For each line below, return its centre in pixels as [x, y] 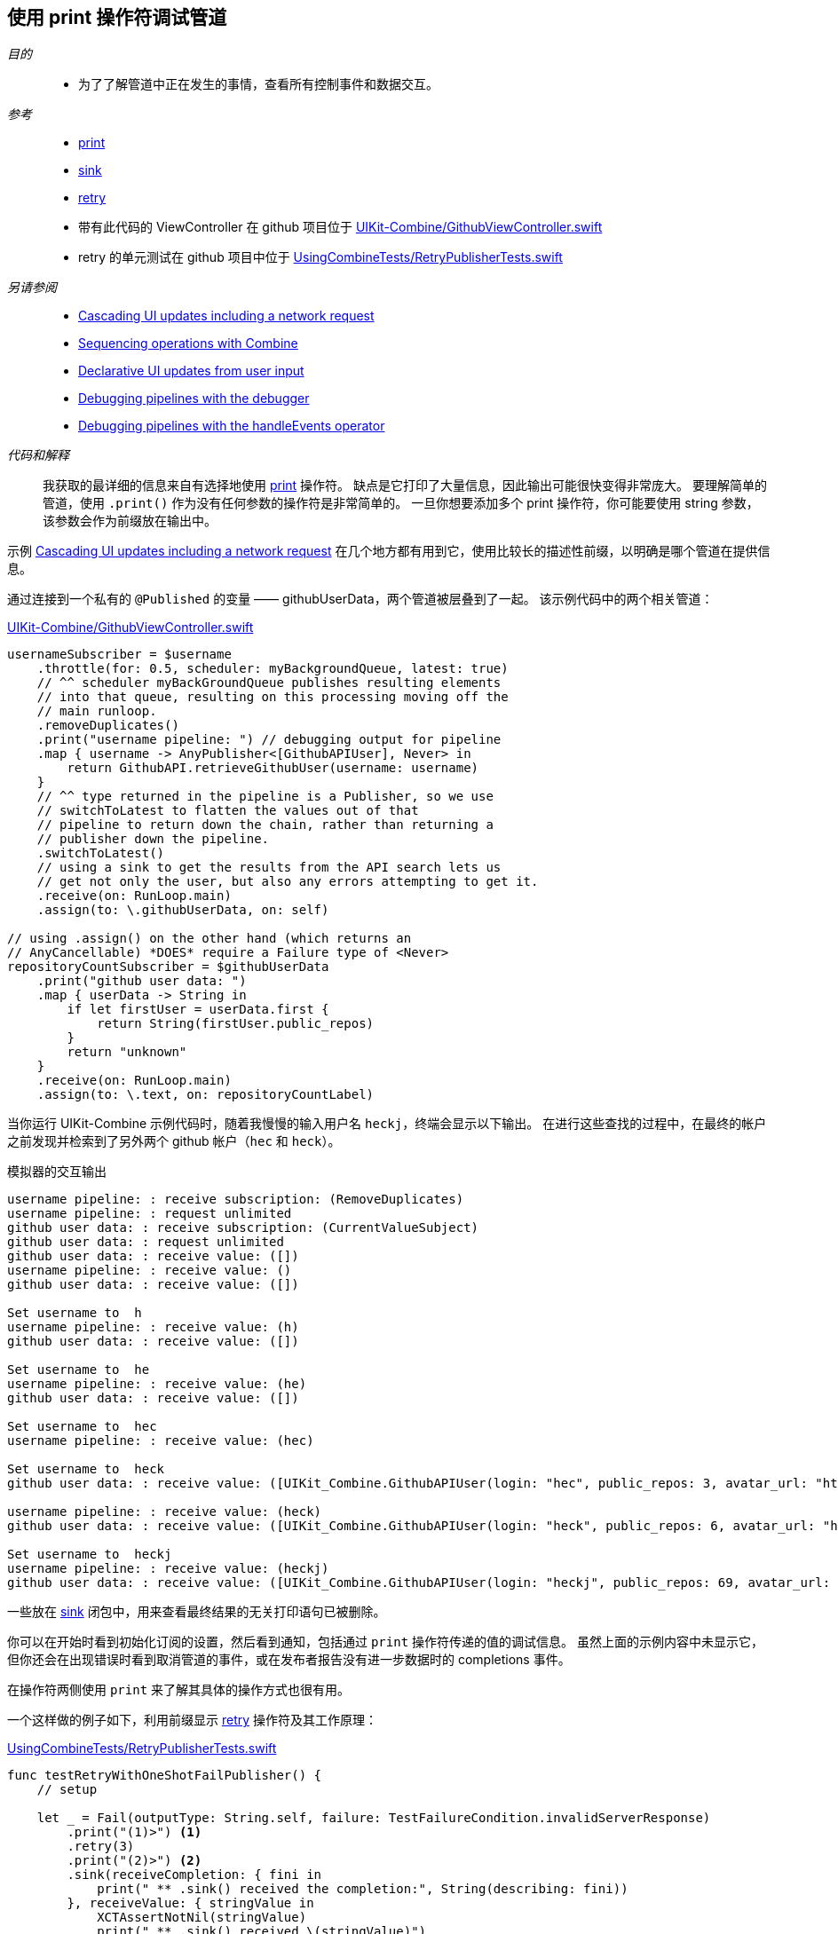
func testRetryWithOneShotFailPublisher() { [165, 1776]
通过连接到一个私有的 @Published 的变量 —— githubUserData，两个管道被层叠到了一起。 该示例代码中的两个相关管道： [360, 599]
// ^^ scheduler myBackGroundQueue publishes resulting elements [269, 683]
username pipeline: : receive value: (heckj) [168, 1569]
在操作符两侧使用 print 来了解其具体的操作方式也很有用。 [179, 1690]
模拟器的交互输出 [57, 1172]
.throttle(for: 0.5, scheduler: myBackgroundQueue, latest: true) [273, 669]
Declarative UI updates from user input [191, 371]
